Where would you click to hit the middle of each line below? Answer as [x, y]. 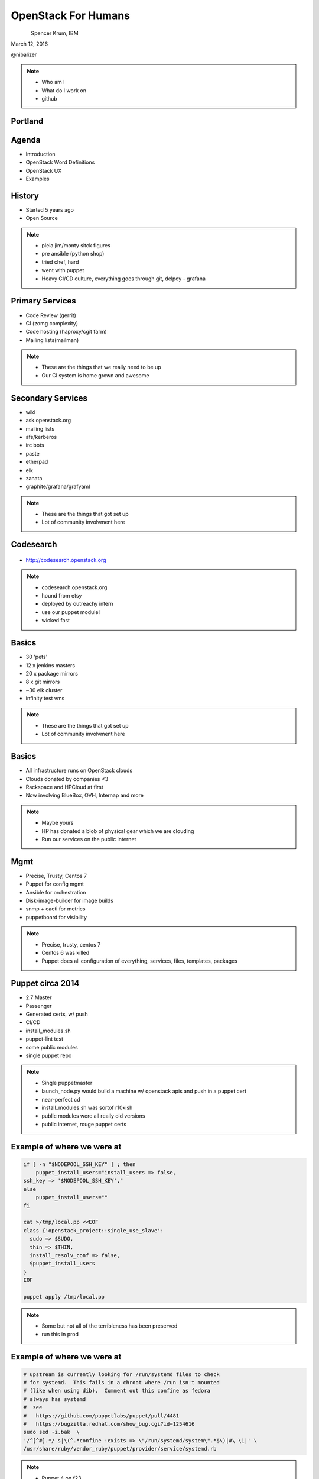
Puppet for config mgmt [55, 884]
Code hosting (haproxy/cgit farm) [66, 332]
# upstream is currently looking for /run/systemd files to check [121, 1374]
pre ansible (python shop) [73, 254]
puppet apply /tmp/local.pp [64, 1296]
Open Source [42, 218]
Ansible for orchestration [56, 892]
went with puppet [63, 270]
